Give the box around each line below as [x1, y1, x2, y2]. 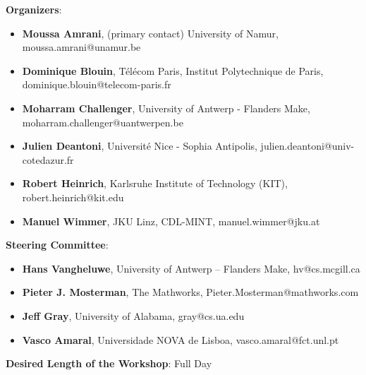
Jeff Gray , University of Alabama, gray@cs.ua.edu [22, 308, 245, 323]
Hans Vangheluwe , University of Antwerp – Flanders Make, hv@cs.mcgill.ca [22, 261, 360, 275]
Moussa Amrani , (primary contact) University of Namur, [22, 25, 279, 40]
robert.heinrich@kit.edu [22, 189, 124, 204]
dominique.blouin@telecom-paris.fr [22, 77, 171, 92]
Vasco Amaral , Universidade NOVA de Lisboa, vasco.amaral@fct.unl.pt [22, 332, 339, 347]
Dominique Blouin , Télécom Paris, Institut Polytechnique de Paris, [22, 63, 324, 78]
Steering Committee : [6, 237, 109, 252]
